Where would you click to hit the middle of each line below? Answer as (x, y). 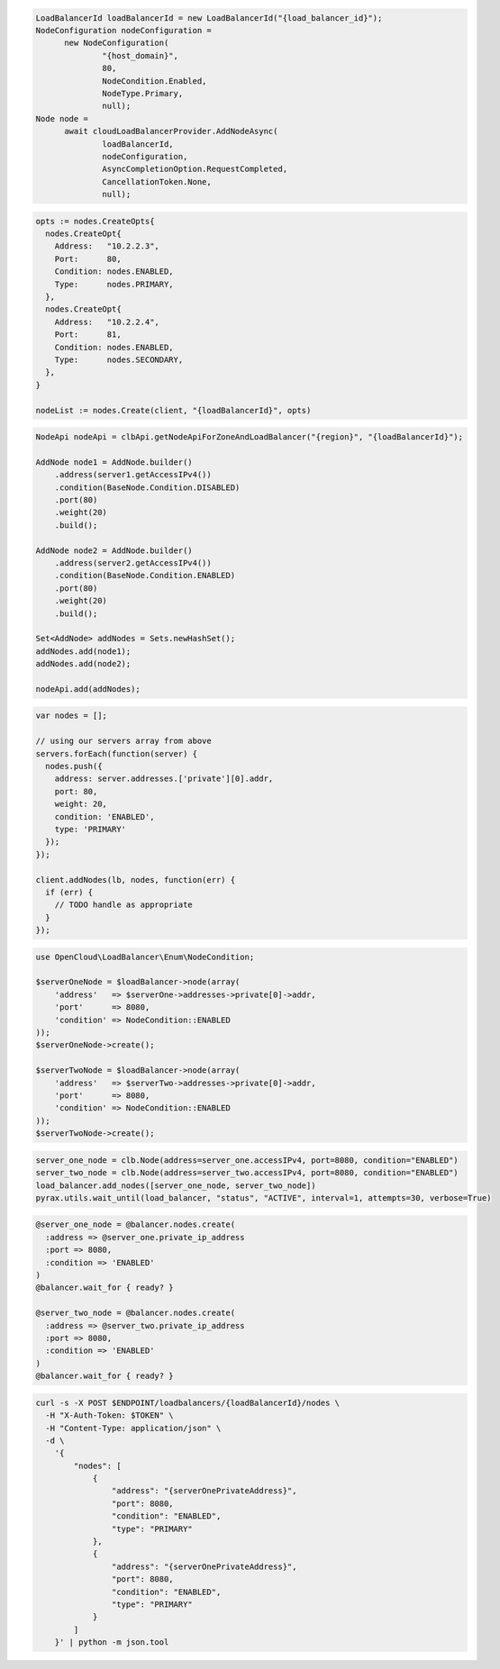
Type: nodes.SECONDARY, (119, 359)
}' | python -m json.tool (112, 1642)
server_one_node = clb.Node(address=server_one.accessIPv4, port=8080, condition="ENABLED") (247, 1160)
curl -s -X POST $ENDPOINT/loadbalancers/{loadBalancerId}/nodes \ (188, 1402)
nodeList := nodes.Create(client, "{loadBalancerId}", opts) (173, 410)
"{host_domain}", (141, 55)
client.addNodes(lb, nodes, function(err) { (136, 880)
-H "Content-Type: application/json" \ (133, 1428)
